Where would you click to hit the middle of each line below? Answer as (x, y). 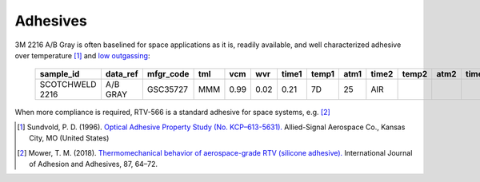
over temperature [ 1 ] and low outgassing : (82, 55)
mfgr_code (168, 74)
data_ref (122, 74)
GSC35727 (167, 89)
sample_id (60, 74)
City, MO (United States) (69, 138)
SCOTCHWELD (68, 85)
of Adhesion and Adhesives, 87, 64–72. (94, 164)
